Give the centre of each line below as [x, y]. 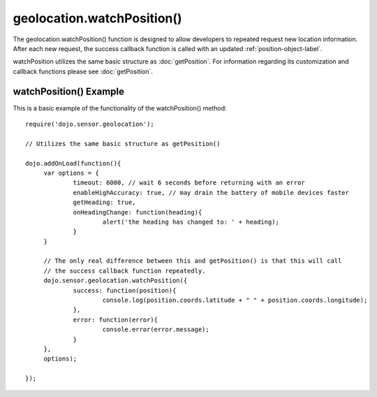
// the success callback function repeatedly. [125, 270]
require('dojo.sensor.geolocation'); [90, 124]
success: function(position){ [125, 290]
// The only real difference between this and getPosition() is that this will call [193, 261]
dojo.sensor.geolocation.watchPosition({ [116, 281]
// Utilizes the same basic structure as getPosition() [123, 144]
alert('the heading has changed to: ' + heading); [191, 222]
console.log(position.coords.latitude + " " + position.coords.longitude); [235, 300]
